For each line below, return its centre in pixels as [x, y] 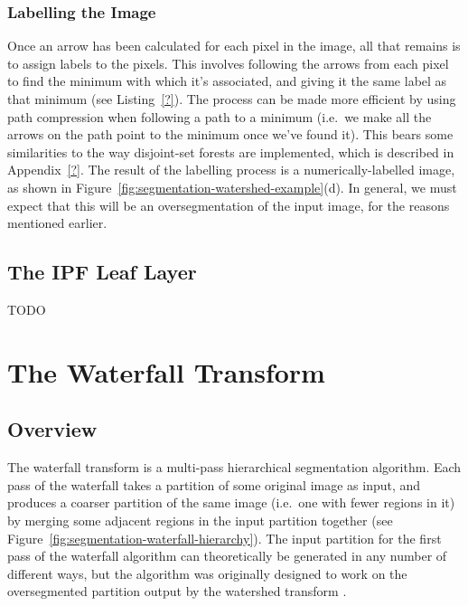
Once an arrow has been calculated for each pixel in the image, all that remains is [234, 46]
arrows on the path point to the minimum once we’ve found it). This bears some [230, 134]
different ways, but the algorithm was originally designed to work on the [207, 573]
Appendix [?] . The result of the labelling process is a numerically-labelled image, [231, 170]
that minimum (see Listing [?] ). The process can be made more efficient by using [232, 99]
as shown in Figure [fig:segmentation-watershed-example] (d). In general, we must [232, 187]
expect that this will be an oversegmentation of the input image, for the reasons [229, 205]
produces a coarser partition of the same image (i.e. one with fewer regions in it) [231, 502]
